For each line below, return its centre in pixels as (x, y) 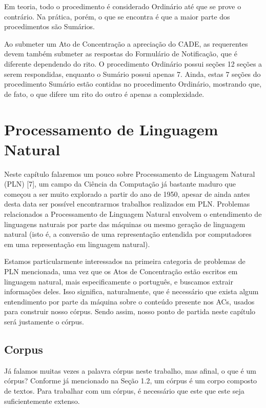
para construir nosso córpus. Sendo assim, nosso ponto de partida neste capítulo (130, 311)
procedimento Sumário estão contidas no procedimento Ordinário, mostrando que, (133, 84)
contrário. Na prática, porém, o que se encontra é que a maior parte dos (117, 16)
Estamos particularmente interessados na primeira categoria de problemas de (125, 261)
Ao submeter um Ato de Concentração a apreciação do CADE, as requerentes (126, 43)
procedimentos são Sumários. (49, 26)
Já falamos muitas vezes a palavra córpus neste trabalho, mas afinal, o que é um (130, 370)
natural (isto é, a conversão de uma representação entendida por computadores (128, 234)
